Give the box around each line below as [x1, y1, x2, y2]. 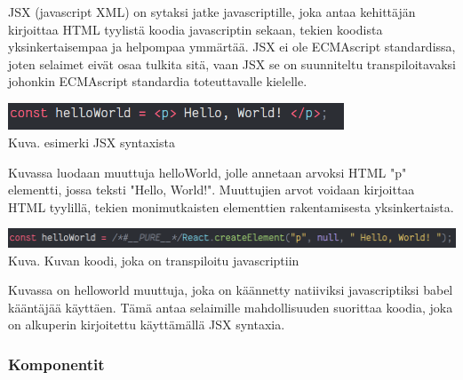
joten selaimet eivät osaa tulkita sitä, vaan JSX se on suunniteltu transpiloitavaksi [8, 54, 456, 73]
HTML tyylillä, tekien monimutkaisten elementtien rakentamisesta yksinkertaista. [8, 197, 454, 216]
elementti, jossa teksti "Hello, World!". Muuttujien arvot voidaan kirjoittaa [8, 180, 415, 199]
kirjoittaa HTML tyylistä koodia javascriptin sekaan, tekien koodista [8, 20, 383, 38]
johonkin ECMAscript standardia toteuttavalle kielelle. [8, 72, 307, 91]
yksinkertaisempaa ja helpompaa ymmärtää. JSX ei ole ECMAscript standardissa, [8, 37, 456, 56]
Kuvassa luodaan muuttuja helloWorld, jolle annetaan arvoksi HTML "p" [8, 162, 407, 181]
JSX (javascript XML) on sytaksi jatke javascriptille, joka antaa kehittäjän [8, 3, 416, 20]
